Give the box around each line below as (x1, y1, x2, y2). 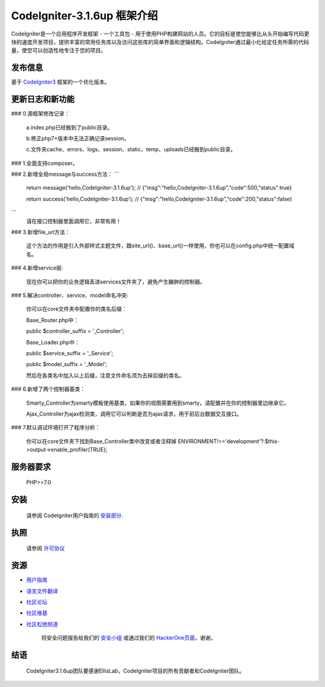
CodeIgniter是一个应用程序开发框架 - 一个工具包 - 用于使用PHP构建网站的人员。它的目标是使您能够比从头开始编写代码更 (11, 30, 310, 37)
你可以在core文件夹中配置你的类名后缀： (26, 305, 128, 312)
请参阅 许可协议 (26, 545, 65, 552)
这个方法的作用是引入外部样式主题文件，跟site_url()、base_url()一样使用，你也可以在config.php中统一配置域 (26, 242, 295, 249)
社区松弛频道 (26, 620, 58, 627)
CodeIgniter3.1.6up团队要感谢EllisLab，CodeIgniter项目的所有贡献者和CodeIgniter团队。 (26, 667, 245, 674)
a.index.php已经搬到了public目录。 (26, 123, 113, 131)
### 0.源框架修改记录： (11, 110, 70, 117)
